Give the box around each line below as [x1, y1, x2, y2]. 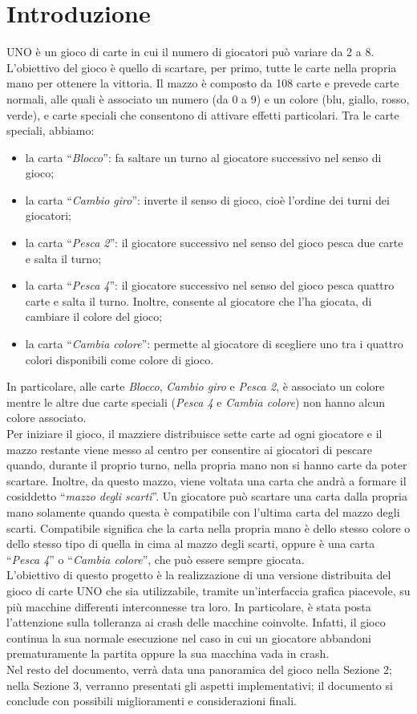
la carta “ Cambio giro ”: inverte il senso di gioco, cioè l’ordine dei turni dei [25, 191, 390, 208]
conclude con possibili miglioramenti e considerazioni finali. [6, 692, 297, 709]
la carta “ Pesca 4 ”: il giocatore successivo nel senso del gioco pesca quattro [25, 277, 395, 294]
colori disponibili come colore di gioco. [25, 351, 214, 367]
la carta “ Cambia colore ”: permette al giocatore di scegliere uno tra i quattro [25, 335, 403, 352]
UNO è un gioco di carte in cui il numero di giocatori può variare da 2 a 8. [6, 43, 374, 60]
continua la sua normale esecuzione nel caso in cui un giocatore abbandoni [6, 629, 371, 646]
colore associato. [6, 409, 87, 426]
